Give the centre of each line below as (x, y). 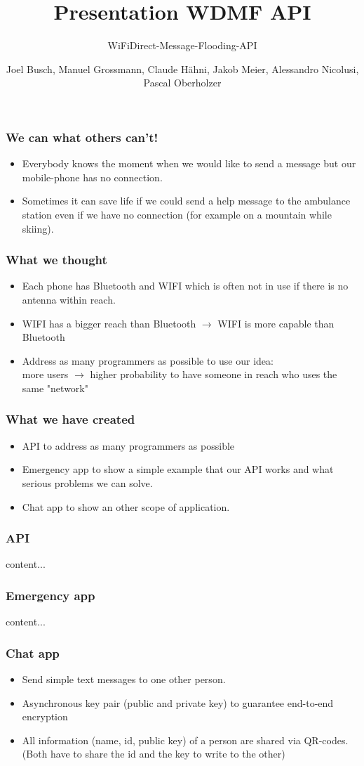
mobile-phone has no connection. (92, 177)
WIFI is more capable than (276, 323)
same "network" (55, 388)
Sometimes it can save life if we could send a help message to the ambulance (186, 201)
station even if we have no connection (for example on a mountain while (177, 214)
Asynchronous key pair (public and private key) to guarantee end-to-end (178, 702)
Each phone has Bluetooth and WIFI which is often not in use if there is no (185, 286)
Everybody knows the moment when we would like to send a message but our (189, 163)
